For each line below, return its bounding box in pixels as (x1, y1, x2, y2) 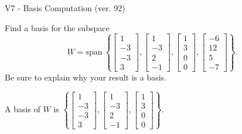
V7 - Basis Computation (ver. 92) (5, 2, 125, 14)
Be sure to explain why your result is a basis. (5, 71, 167, 83)
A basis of (5, 103, 40, 115)
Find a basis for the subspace (5, 21, 110, 33)
